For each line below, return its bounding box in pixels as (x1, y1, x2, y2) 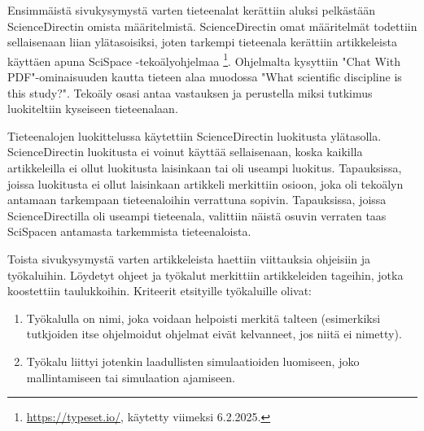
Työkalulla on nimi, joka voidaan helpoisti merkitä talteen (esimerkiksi (26, 309, 381, 326)
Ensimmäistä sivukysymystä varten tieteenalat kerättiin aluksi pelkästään (7, 2, 375, 18)
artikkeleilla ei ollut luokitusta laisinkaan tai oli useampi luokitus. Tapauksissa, (7, 159, 402, 176)
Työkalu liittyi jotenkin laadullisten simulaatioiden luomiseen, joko (26, 352, 360, 369)
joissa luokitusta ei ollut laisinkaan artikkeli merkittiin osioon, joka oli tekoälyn (7, 175, 404, 192)
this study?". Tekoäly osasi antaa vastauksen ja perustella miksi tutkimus (7, 84, 373, 101)
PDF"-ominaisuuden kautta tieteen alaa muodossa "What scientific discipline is (7, 68, 402, 85)
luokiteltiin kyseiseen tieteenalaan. (7, 100, 178, 117)
